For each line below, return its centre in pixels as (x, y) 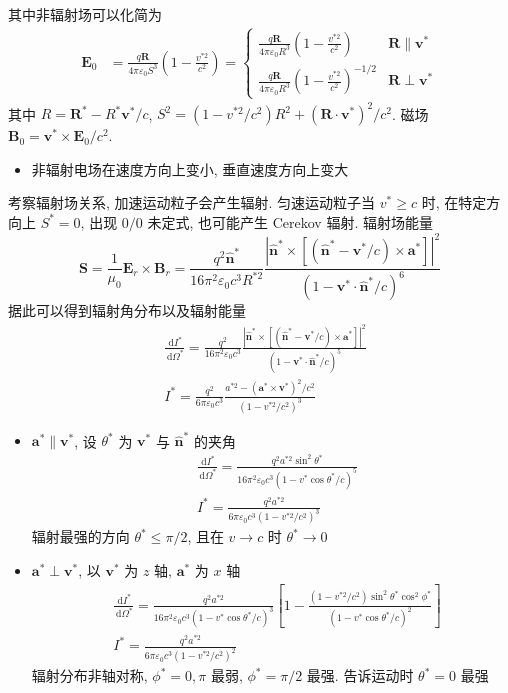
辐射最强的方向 (80, 536)
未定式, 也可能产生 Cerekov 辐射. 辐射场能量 (290, 221)
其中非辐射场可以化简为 (85, 14)
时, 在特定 (454, 202)
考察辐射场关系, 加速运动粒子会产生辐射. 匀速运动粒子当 (192, 202)
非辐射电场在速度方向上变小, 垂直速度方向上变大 (190, 168)
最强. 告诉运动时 (360, 675)
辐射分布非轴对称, (89, 675)
